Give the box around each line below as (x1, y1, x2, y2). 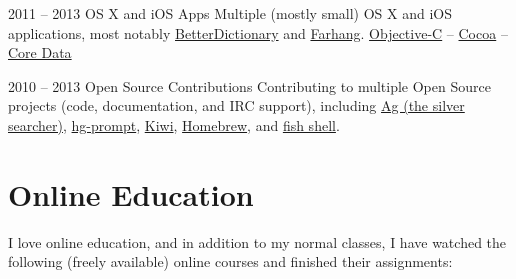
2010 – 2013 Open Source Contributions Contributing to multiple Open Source (8, 75, 491, 96)
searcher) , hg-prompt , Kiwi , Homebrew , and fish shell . (8, 114, 340, 135)
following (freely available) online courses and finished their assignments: (8, 251, 453, 272)
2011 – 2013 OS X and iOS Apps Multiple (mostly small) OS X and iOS (8, 3, 453, 23)
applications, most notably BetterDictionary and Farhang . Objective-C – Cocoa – (8, 22, 508, 43)
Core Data (8, 42, 72, 63)
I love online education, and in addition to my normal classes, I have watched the (8, 231, 507, 252)
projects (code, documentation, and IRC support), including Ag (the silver (8, 95, 465, 116)
